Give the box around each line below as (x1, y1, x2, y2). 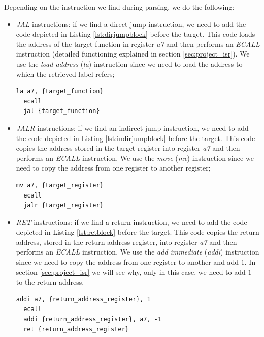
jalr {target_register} (23, 202, 104, 209)
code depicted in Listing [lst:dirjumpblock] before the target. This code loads (16, 29, 255, 39)
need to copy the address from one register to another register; (16, 162, 211, 173)
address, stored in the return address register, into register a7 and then (16, 236, 237, 247)
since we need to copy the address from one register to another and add (16, 257, 239, 267)
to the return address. (16, 276, 84, 287)
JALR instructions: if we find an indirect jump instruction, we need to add (16, 122, 249, 133)
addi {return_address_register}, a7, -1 (23, 316, 162, 323)
